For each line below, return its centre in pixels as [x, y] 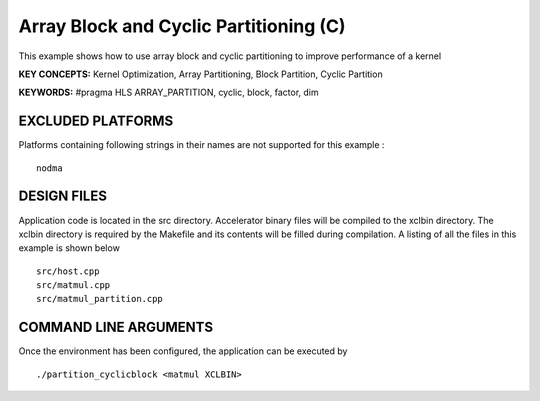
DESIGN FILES [62, 196]
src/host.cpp [68, 271]
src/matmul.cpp [73, 285]
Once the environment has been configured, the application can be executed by [183, 351]
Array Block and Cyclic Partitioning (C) [182, 26]
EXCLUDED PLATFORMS [96, 121]
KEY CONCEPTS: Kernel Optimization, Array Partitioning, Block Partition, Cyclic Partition [201, 74]
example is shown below [69, 248]
